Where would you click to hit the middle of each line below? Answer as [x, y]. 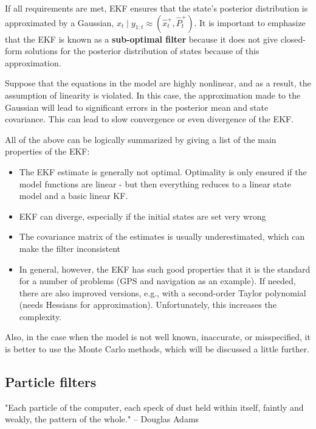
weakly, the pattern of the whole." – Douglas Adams [102, 419]
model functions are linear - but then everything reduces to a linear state [155, 183]
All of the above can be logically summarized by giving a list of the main [141, 139]
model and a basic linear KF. [74, 196]
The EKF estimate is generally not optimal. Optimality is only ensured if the [163, 171]
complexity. [40, 316]
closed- [293, 39]
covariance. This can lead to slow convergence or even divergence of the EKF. [149, 119]
